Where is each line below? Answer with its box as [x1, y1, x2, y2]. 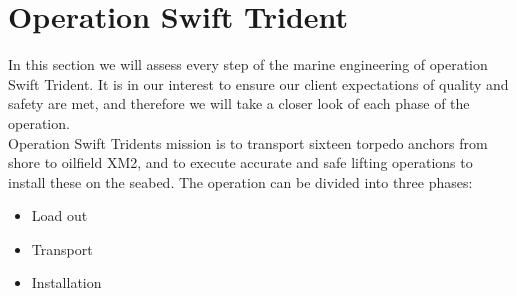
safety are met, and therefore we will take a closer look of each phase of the [8, 93, 470, 114]
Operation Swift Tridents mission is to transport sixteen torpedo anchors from [8, 132, 488, 153]
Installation [31, 272, 102, 293]
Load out [31, 205, 88, 226]
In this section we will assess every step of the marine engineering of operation [8, 54, 488, 75]
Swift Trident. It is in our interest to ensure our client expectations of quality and [8, 73, 509, 94]
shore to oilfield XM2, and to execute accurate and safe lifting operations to [8, 152, 473, 173]
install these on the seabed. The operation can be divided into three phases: [8, 171, 473, 192]
